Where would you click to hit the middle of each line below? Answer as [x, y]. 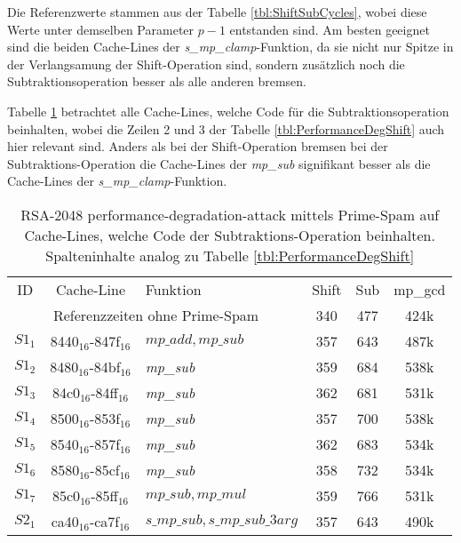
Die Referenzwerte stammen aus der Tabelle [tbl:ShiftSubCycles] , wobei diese [217, 12]
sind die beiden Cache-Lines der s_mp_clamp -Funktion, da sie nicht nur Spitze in [230, 47]
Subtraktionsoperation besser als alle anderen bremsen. [157, 81]
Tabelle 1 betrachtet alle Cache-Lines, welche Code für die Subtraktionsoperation [228, 111]
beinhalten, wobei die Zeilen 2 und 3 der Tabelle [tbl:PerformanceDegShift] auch [226, 128]
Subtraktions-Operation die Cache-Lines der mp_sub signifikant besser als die [219, 163]
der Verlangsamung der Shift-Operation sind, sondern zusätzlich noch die [206, 64]
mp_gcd [420, 289]
